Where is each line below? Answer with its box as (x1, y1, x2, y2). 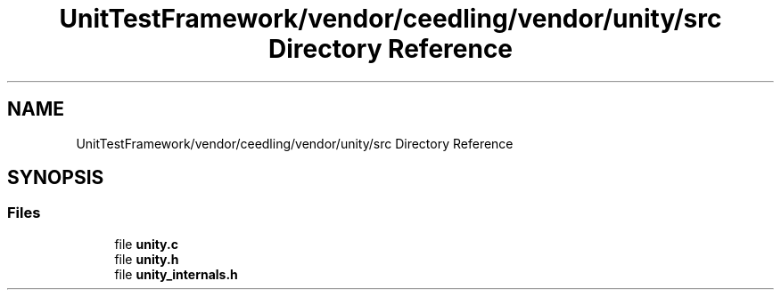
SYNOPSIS (7, 166, 104, 189)
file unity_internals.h (114, 266, 238, 282)
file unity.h (114, 251, 179, 267)
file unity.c (114, 236, 178, 252)
